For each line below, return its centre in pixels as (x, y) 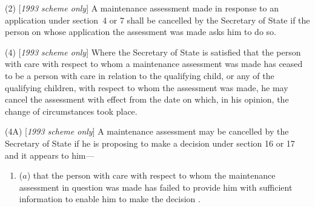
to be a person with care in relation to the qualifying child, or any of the (140, 75)
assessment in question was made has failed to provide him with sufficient (156, 187)
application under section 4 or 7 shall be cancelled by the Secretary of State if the (157, 20)
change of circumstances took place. (71, 111)
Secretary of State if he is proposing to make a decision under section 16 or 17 (150, 143)
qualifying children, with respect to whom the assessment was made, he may (147, 87)
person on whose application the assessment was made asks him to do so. (141, 32)
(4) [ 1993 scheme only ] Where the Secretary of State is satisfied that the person (153, 52)
